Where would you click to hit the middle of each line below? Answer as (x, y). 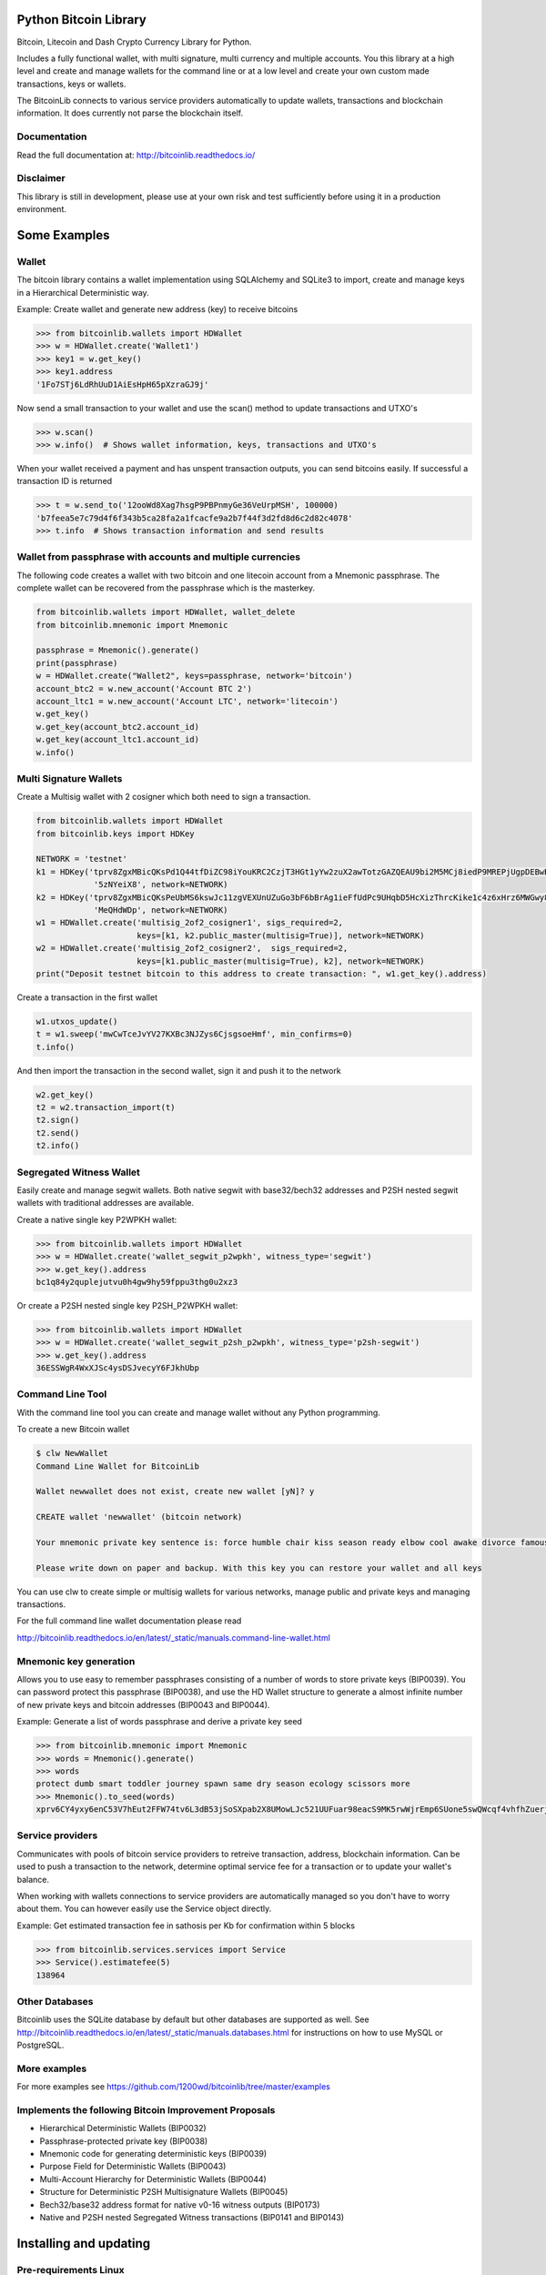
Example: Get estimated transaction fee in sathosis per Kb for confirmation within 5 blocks (186, 1926)
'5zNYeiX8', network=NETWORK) (161, 885)
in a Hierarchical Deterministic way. (83, 292)
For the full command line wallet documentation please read (129, 1621)
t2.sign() (58, 1120)
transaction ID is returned (65, 481)
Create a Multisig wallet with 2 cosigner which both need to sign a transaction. (164, 797)
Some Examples (63, 235)
